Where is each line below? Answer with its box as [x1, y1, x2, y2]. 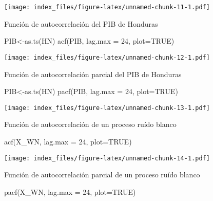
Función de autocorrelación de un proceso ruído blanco [4, 119, 177, 130]
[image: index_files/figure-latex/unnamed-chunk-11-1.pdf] [4, 4, 210, 11]
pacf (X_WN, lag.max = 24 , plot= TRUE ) [4, 186, 136, 197]
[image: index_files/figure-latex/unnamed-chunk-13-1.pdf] [4, 104, 210, 112]
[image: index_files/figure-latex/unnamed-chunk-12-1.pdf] [4, 53, 210, 61]
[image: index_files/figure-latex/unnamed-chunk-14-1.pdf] [4, 154, 210, 162]
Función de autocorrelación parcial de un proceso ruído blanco [4, 169, 200, 180]
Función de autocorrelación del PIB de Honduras [4, 18, 158, 29]
